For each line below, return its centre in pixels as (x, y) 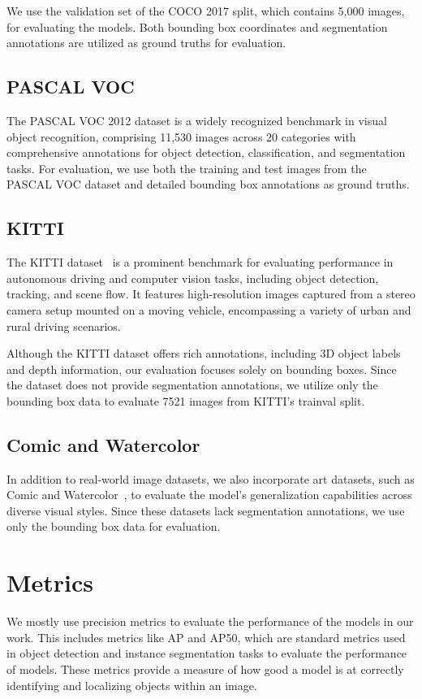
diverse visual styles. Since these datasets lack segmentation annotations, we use (206, 510)
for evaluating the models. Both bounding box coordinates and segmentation (197, 26)
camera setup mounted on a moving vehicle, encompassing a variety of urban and (209, 309)
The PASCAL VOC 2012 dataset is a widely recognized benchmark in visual (197, 120)
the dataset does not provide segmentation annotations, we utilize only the (192, 385)
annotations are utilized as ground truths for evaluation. (146, 43)
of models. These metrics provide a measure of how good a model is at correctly (205, 669)
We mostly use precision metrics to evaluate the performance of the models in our (210, 621)
